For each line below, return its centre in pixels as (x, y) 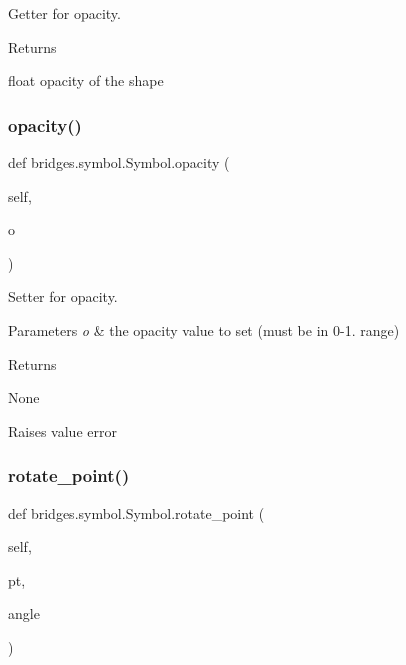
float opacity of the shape (86, 80)
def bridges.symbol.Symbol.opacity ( (119, 162)
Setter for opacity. (63, 296)
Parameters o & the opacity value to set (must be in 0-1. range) (204, 329)
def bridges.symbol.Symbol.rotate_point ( (136, 512)
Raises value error (62, 430)
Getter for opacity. (64, 13)
